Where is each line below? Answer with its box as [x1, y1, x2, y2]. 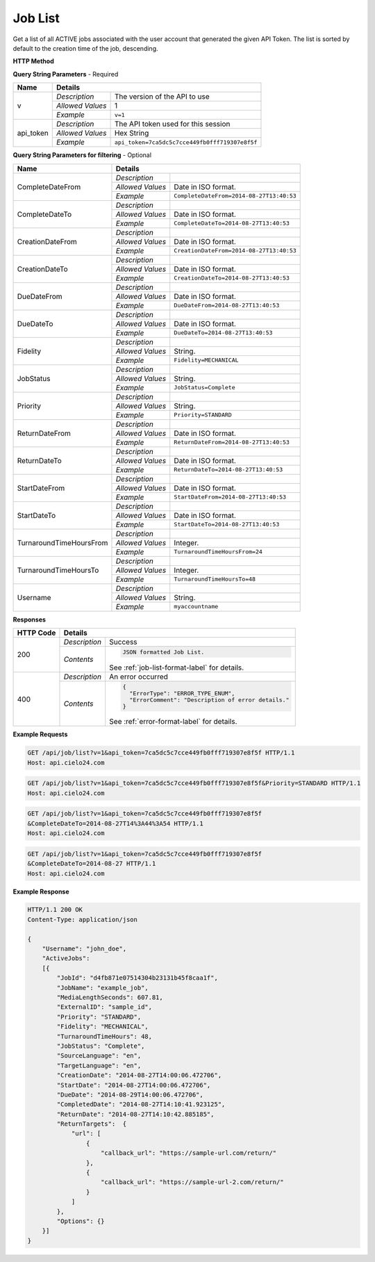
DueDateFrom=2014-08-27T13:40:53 [174, 302, 280, 309]
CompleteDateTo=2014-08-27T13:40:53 [174, 220, 290, 227]
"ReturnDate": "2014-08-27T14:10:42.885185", [56, 1110, 215, 1118]
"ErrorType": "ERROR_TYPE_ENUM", [129, 689, 235, 697]
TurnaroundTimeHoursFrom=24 [174, 548, 263, 556]
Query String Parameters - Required [12, 70, 119, 78]
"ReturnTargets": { [56, 1120, 127, 1128]
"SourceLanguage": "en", [56, 1052, 142, 1060]
